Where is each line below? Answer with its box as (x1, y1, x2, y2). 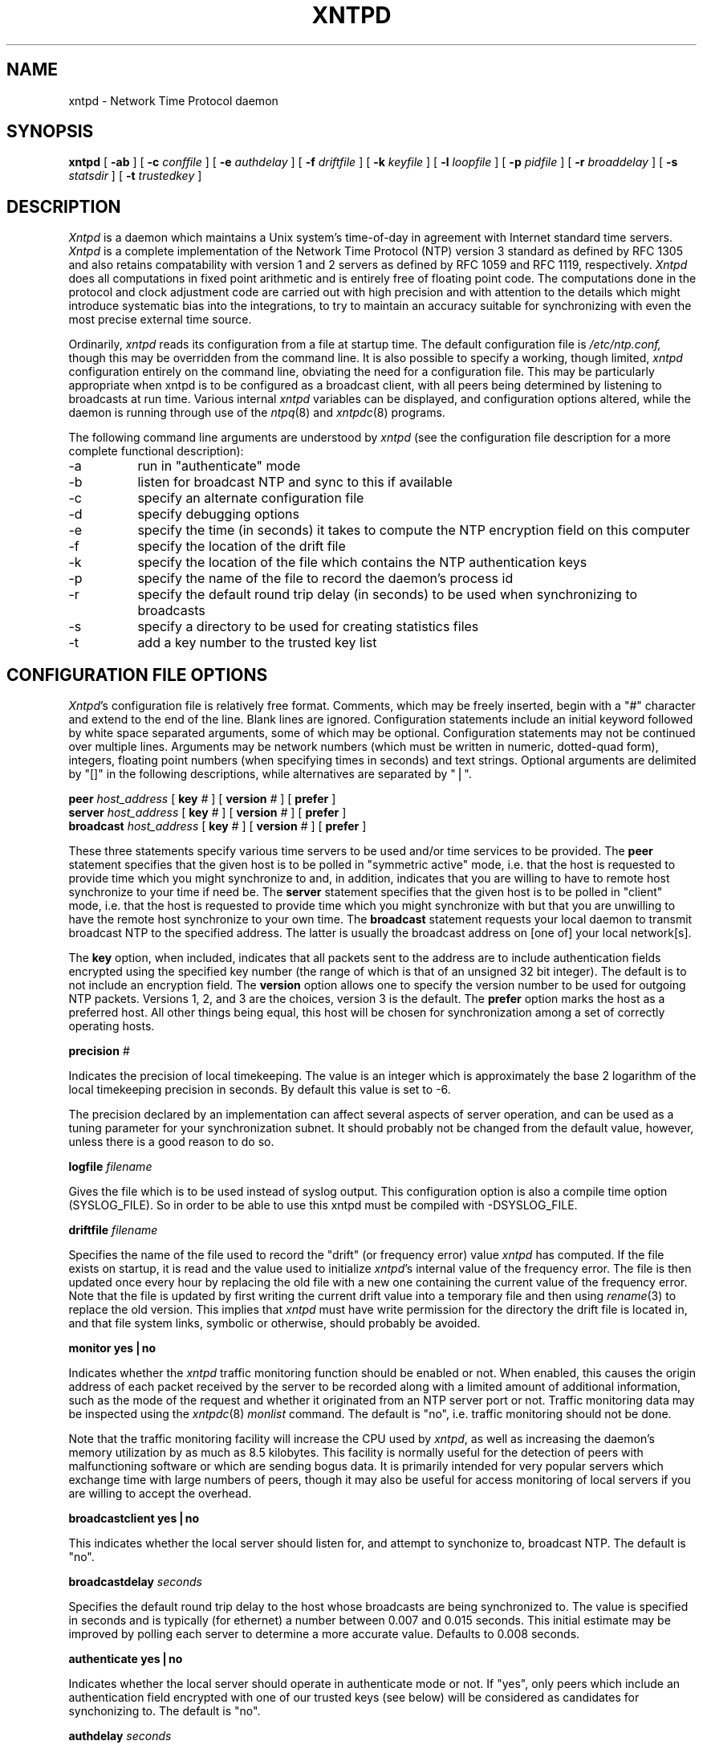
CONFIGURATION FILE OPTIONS (6, 664, 268, 685)
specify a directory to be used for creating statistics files (137, 618, 479, 635)
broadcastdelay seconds (68, 1575, 202, 1589)
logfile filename (68, 1160, 152, 1174)
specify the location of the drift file (137, 538, 346, 555)
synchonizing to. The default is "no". (68, 1704, 261, 1718)
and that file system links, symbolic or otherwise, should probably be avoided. (68, 1316, 481, 1331)
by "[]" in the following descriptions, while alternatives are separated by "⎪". (68, 767, 472, 781)
